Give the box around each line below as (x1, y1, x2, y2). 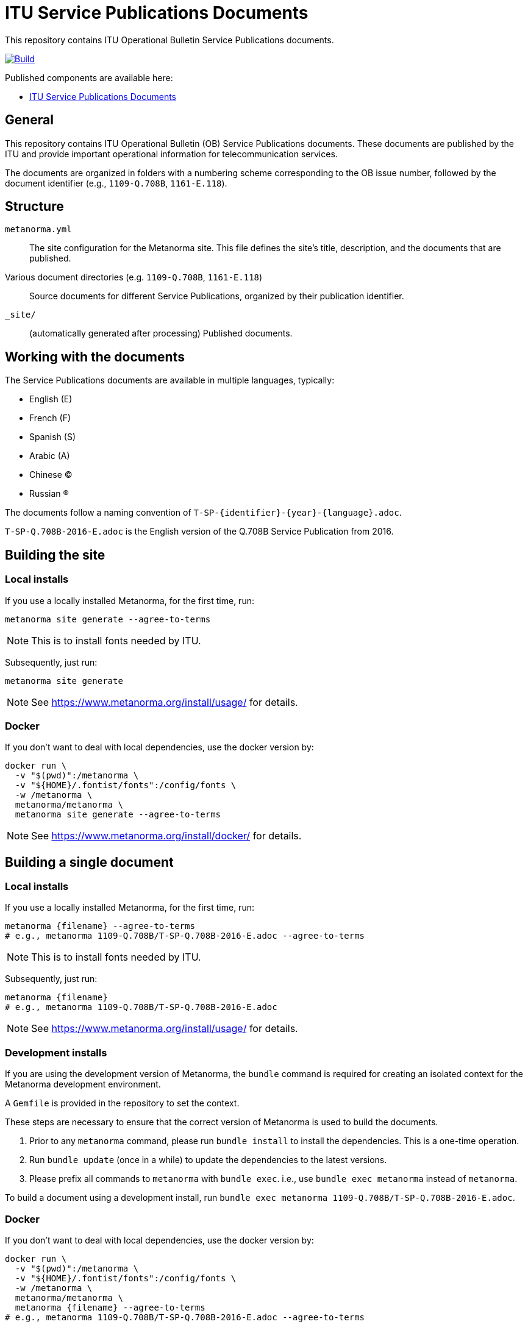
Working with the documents (5, 349, 185, 365)
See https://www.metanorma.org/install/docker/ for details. (31, 830, 302, 842)
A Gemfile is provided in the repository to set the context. (5, 1098, 240, 1109)
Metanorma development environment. (5, 1079, 161, 1090)
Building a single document (5, 854, 174, 870)
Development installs (5, 1046, 107, 1059)
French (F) (29, 413, 71, 424)
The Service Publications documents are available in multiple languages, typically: (5, 375, 335, 386)
